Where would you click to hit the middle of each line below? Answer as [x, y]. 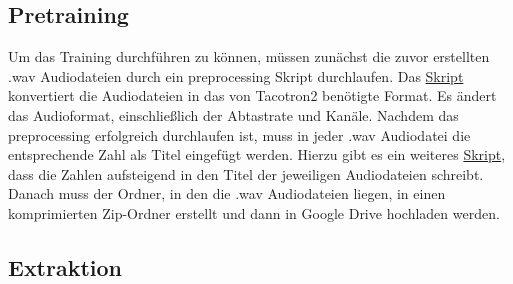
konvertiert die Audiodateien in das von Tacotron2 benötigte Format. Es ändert [252, 95]
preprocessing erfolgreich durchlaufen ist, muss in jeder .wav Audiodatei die [239, 134]
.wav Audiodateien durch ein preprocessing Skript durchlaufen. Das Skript [236, 75]
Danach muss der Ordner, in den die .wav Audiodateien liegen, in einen [227, 193]
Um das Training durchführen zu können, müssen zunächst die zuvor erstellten [249, 56]
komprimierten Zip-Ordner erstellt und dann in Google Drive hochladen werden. [254, 212]
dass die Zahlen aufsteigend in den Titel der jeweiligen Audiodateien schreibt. [246, 173]
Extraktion [65, 266]
